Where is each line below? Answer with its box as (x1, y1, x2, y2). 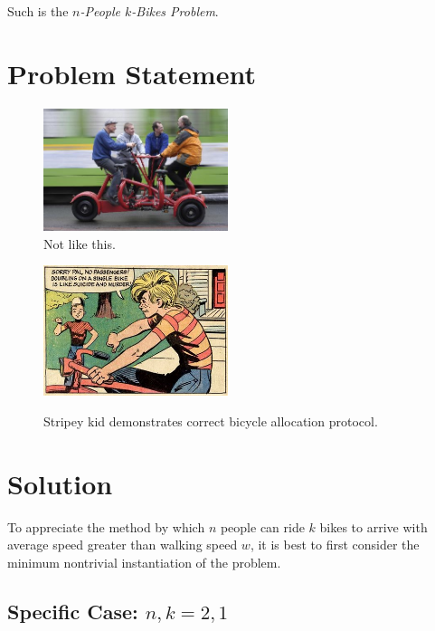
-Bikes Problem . (131, 2, 219, 20)
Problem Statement (7, 54, 256, 91)
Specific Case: (7, 597, 138, 625)
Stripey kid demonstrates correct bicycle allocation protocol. (43, 411, 378, 430)
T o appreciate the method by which (7, 517, 205, 536)
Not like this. (43, 234, 116, 253)
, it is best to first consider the (250, 535, 420, 554)
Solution (7, 464, 113, 502)
